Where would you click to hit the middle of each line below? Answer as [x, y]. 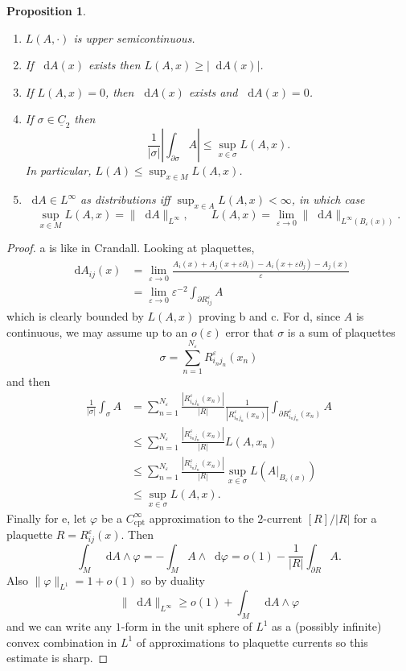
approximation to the [201, 518]
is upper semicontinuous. [134, 37]
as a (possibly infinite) [327, 626]
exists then [115, 65]
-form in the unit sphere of [187, 626]
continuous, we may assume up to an [97, 331]
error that [250, 331]
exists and [213, 91]
